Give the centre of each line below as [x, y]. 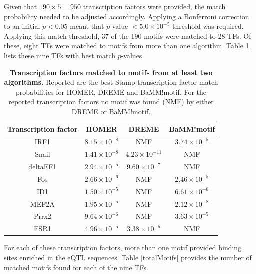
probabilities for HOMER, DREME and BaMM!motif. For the [111, 92]
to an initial [22, 26]
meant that [87, 26]
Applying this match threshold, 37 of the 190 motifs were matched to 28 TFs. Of [128, 36]
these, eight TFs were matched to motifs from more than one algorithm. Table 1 [127, 46]
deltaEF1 [43, 166]
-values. [132, 55]
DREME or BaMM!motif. [111, 111]
